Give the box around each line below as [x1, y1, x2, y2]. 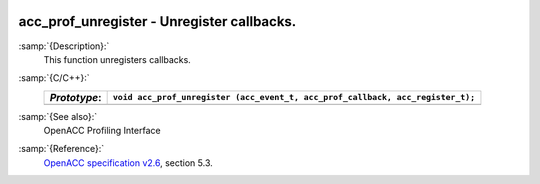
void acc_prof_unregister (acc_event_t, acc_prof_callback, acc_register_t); [112, 92, 475, 103]
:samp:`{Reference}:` [18, 143, 105, 155]
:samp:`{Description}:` [18, 40, 110, 52]
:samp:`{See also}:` [18, 110, 98, 122]
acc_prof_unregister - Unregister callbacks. [18, 13, 297, 30]
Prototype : [49, 90, 102, 104]
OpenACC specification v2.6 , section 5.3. [43, 156, 214, 169]
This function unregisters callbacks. [43, 53, 192, 65]
